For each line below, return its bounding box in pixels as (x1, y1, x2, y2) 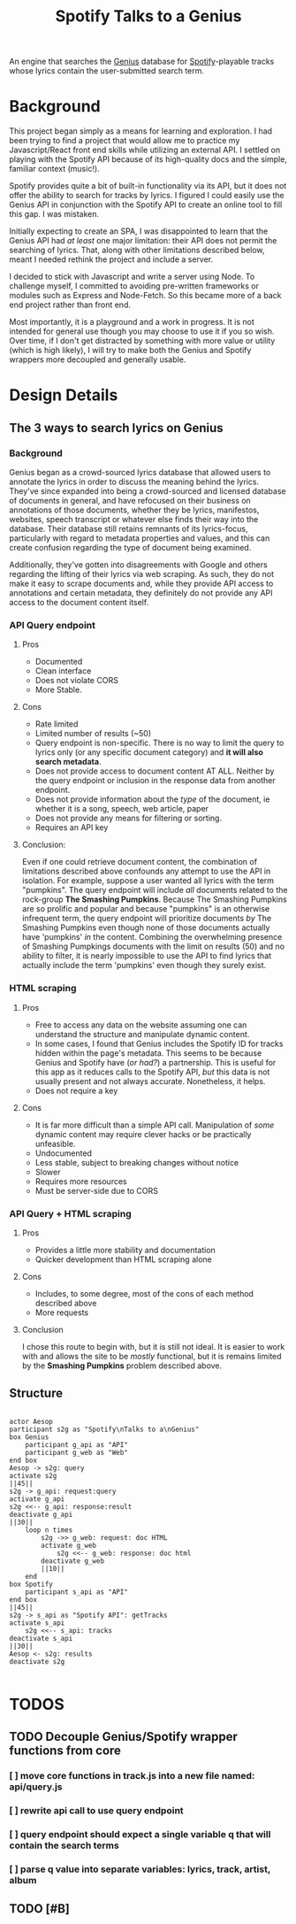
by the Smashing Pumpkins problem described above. (21, 1360, 223, 1371)
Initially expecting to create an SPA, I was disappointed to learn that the (9, 226, 269, 236)
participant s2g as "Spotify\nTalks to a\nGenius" (9, 1425, 200, 1434)
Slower (34, 1166, 61, 1177)
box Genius (9, 1432, 49, 1442)
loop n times (25, 1525, 73, 1535)
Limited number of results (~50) (34, 728, 152, 739)
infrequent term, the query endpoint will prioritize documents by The (21, 913, 272, 924)
